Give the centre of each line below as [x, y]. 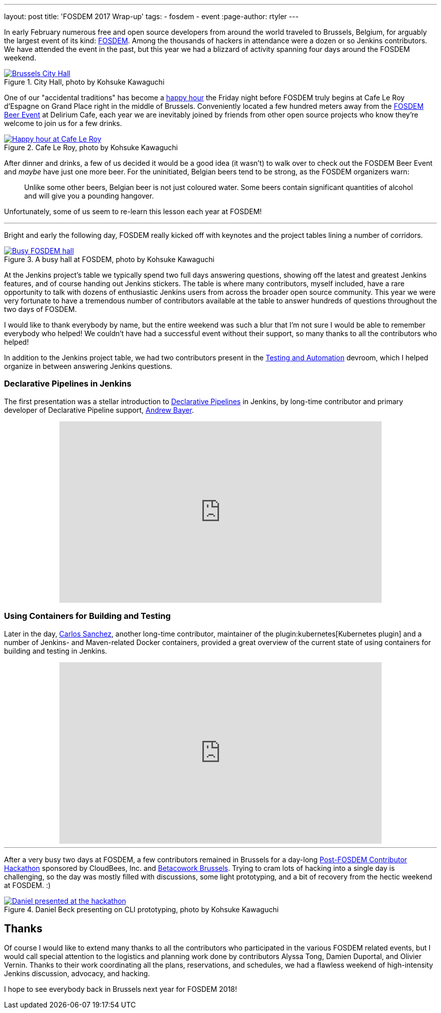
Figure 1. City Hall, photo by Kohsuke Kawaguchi [84, 82]
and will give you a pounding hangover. [89, 196]
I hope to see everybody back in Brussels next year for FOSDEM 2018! [121, 989]
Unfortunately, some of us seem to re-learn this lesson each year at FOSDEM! [133, 211]
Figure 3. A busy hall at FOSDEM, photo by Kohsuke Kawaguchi [109, 259]
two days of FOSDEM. [41, 309]
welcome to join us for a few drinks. [63, 123]
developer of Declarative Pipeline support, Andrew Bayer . [99, 410]
